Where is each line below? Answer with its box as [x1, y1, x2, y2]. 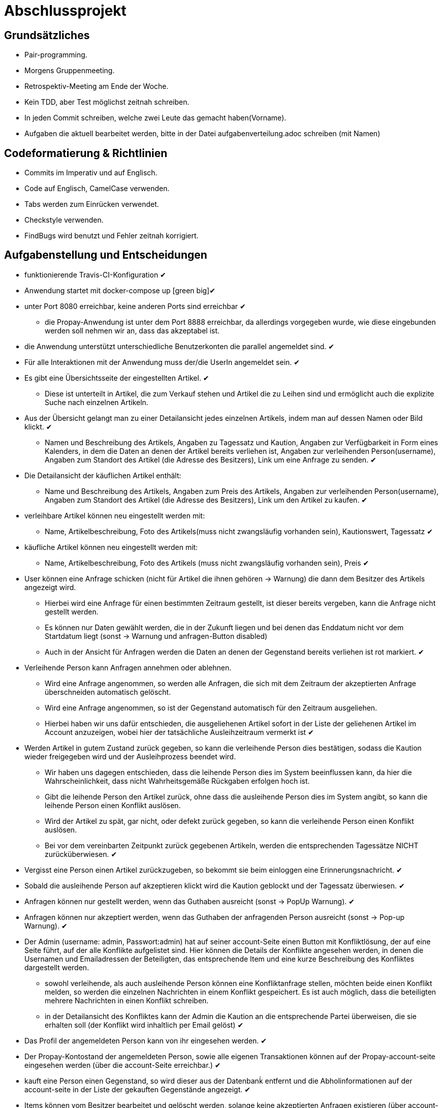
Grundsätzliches [4, 28, 90, 42]
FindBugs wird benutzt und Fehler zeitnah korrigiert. [24, 231, 199, 240]
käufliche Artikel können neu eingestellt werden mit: [24, 542, 198, 551]
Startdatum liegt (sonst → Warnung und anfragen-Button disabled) [45, 631, 268, 640]
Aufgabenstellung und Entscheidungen [4, 249, 207, 262]
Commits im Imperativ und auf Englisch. [24, 168, 157, 177]
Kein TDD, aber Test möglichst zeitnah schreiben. [24, 98, 190, 107]
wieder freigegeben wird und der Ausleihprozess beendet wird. [24, 752, 236, 761]
